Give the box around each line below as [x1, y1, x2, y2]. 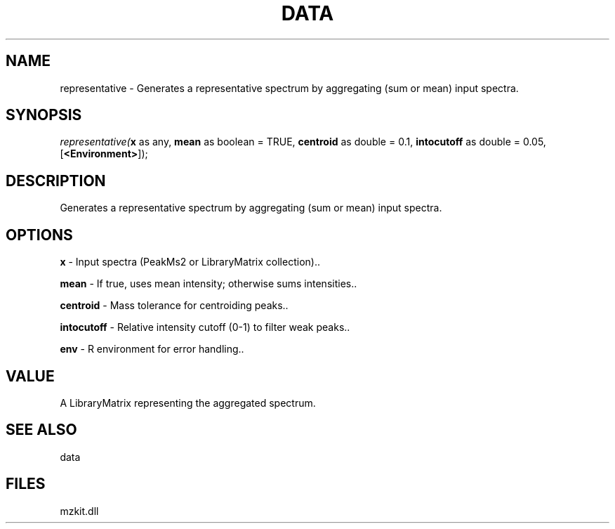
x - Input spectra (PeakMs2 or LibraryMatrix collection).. [60, 256, 320, 268]
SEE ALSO [6, 421, 77, 439]
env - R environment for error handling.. [60, 343, 244, 355]
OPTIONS [6, 226, 73, 244]
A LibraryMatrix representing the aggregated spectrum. [60, 396, 316, 409]
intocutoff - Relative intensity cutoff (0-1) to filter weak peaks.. [60, 321, 350, 334]
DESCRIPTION [6, 171, 106, 190]
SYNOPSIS [6, 106, 82, 124]
